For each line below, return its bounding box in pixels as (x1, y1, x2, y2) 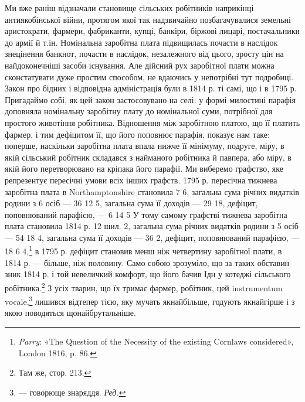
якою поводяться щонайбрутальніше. (5, 306, 136, 319)
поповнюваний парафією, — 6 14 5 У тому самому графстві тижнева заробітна (5, 208, 287, 220)
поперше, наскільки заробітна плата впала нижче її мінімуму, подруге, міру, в (5, 139, 284, 152)
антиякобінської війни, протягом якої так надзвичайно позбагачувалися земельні (5, 13, 291, 25)
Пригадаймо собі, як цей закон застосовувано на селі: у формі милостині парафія (5, 93, 296, 105)
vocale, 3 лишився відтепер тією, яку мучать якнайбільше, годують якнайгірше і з (5, 294, 295, 307)
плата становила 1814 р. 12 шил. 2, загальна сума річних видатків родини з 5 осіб (5, 220, 299, 232)
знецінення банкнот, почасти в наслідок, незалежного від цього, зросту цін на (5, 47, 284, 60)
